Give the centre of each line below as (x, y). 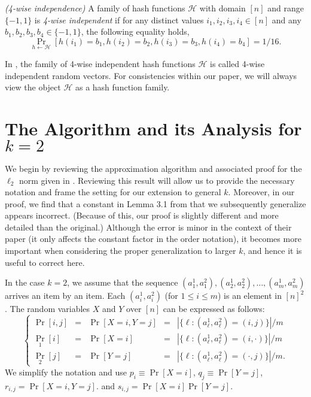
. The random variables (48, 309)
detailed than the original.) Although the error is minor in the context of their (148, 227)
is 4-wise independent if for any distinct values (119, 19)
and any (286, 19)
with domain (222, 8)
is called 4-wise (237, 63)
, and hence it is (272, 251)
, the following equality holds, (135, 31)
